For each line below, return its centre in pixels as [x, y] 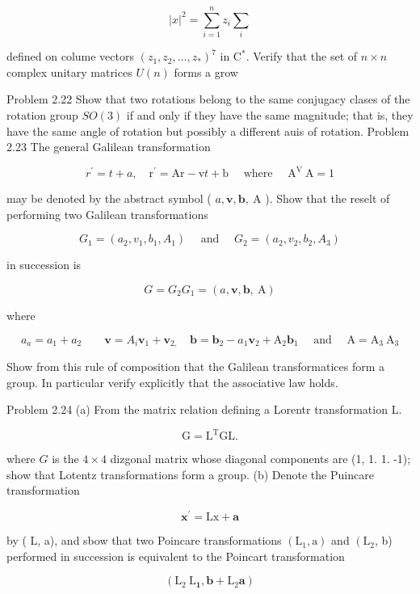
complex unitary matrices [69, 72]
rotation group [42, 114]
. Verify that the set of [302, 56]
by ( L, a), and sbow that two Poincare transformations [144, 540]
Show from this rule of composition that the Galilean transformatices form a [196, 367]
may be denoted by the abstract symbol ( [109, 198]
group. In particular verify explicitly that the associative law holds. [172, 382]
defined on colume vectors [70, 56]
